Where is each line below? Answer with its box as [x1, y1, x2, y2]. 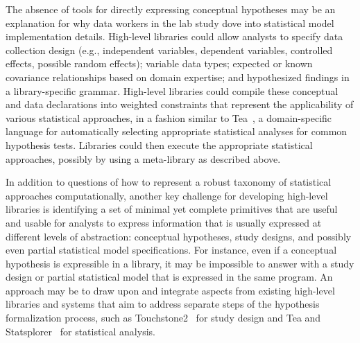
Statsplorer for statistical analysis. [6, 324, 155, 338]
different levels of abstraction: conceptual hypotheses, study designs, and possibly [6, 229, 352, 243]
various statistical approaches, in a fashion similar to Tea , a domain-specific [6, 110, 332, 125]
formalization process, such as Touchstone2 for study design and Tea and [6, 310, 321, 325]
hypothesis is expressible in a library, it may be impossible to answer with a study [6, 256, 354, 270]
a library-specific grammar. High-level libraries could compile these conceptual [6, 83, 338, 98]
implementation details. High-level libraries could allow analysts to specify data [6, 29, 343, 44]
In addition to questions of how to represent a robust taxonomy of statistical [6, 175, 332, 189]
